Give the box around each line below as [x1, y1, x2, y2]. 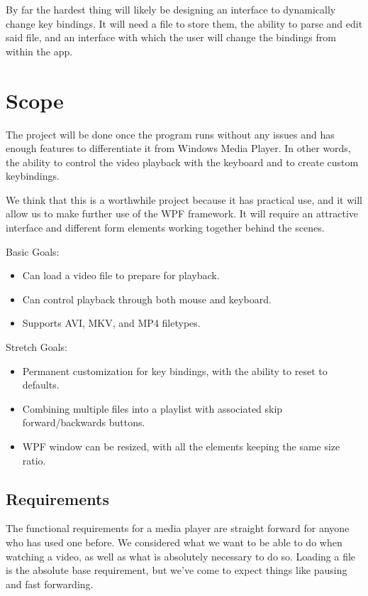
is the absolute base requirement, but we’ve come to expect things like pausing [6, 563, 347, 578]
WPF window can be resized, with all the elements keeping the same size [22, 439, 340, 453]
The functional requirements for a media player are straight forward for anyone [6, 521, 350, 536]
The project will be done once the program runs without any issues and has [6, 126, 335, 141]
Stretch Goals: [6, 340, 67, 354]
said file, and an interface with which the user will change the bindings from [6, 30, 336, 45]
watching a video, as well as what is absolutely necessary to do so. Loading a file [6, 548, 356, 563]
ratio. [22, 453, 46, 467]
